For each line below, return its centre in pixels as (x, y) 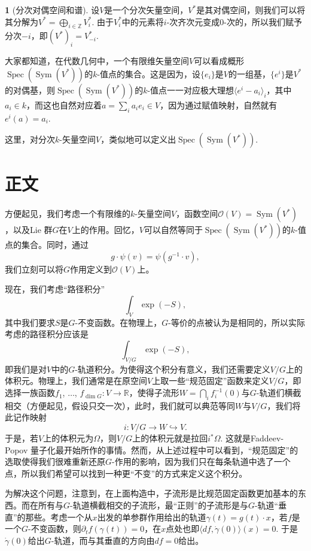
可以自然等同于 (173, 230)
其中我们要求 (30, 322)
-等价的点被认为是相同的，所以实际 (237, 322)
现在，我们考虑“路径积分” (55, 289)
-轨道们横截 (279, 393)
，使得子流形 (154, 393)
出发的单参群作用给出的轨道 (152, 517)
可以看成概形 (219, 61)
